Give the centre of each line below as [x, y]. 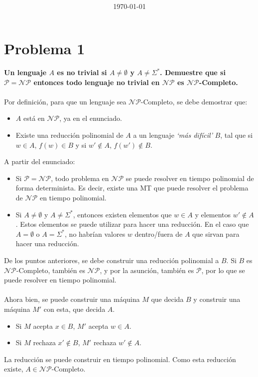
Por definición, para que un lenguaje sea [65, 101]
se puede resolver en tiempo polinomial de [190, 178]
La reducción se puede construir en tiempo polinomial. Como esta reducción [120, 359]
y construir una [217, 299]
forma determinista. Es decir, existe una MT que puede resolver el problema [132, 188]
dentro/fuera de [159, 234]
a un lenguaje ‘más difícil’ [173, 135]
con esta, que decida [74, 309]
